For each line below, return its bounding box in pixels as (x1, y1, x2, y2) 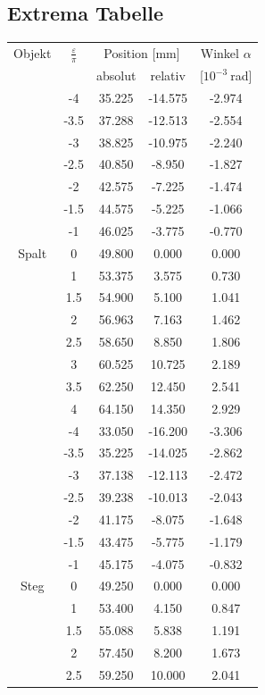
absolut (95, 66, 137, 85)
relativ (150, 66, 186, 85)
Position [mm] (104, 44, 180, 63)
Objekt (13, 44, 52, 63)
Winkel (200, 44, 239, 63)
